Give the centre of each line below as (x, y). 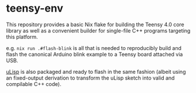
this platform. (22, 37)
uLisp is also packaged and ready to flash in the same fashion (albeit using (96, 71)
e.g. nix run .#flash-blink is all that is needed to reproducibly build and (94, 48)
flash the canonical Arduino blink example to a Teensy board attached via (94, 54)
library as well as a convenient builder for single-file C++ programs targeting (98, 30)
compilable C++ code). (34, 84)
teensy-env (35, 8)
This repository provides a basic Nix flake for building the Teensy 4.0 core (95, 24)
